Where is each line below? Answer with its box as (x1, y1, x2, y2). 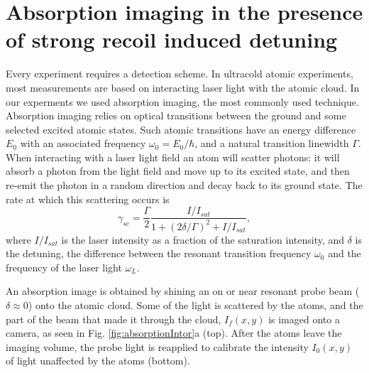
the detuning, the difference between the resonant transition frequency (6, 246, 312, 261)
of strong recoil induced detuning (6, 25, 338, 54)
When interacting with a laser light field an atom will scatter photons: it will (6, 149, 340, 164)
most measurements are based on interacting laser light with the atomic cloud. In (6, 80, 360, 94)
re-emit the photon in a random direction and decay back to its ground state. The (6, 178, 363, 193)
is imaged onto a (268, 311, 340, 326)
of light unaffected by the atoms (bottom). (6, 353, 190, 368)
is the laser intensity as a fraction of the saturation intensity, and (61, 232, 345, 247)
